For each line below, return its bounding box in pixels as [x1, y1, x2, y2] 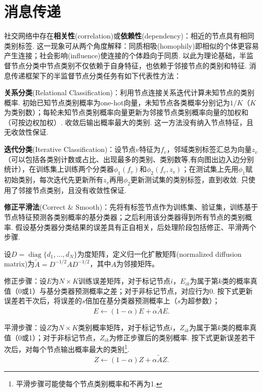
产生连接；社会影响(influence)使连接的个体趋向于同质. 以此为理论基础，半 [4, 50, 247, 61]
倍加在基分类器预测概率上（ [85, 295, 178, 306]
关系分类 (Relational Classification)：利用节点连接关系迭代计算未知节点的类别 [4, 87, 255, 98]
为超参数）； [181, 295, 220, 306]
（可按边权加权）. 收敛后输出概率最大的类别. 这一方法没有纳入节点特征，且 [4, 116, 254, 127]
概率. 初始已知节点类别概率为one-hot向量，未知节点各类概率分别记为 [4, 97, 230, 107]
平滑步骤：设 [4, 322, 47, 333]
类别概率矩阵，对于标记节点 [78, 322, 170, 333]
